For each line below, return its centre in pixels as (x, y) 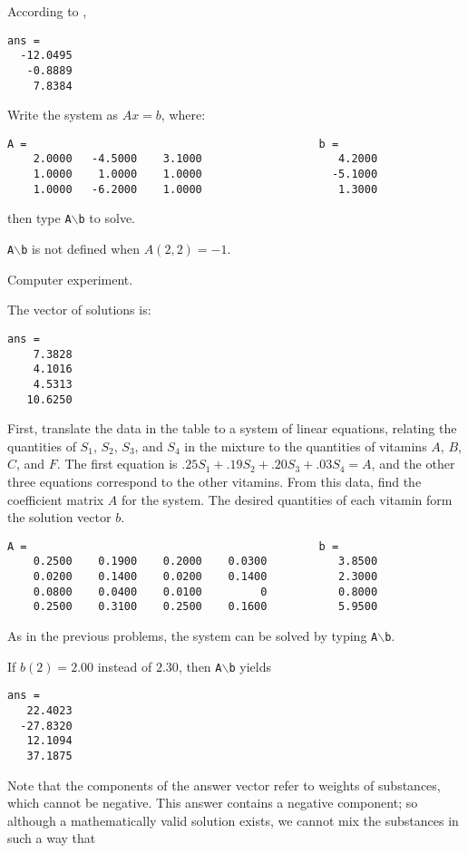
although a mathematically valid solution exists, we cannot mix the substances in (233, 820)
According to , (47, 11)
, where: (183, 115)
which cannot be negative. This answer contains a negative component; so (213, 803)
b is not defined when (81, 249)
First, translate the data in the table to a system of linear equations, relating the (232, 428)
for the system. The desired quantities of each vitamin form (287, 499)
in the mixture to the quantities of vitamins (306, 446)
